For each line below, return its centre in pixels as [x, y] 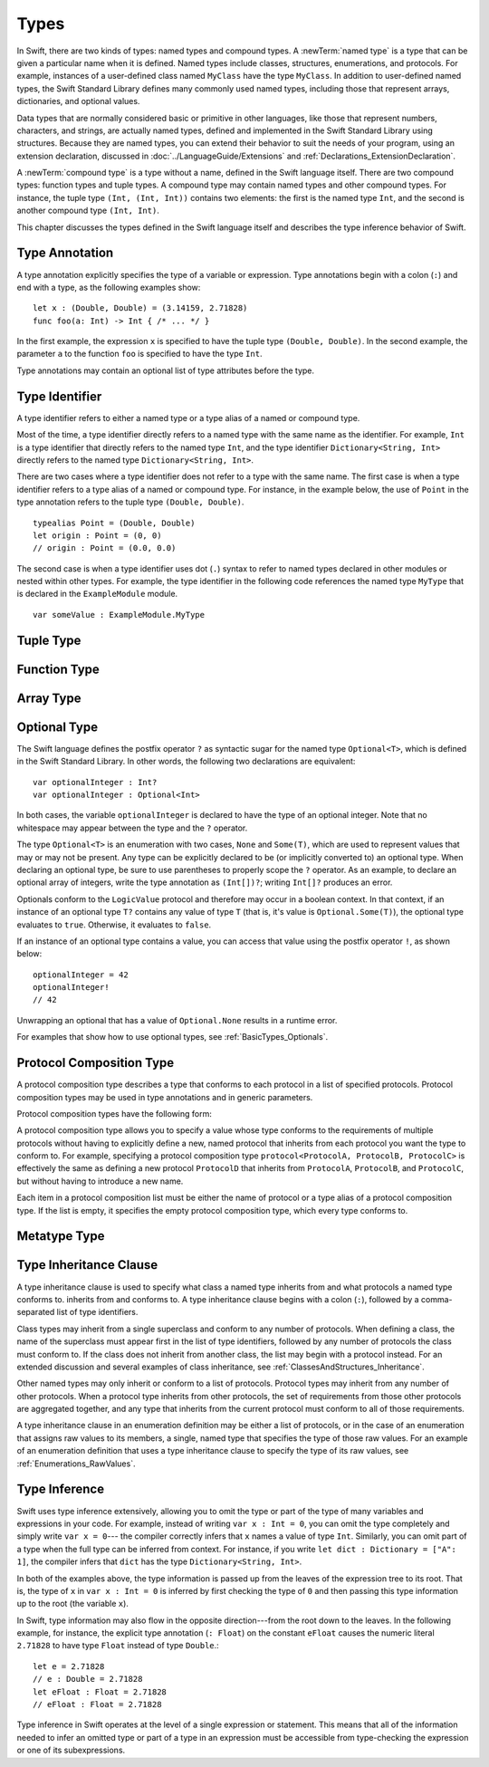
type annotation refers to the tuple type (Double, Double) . [130, 502]
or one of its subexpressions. [71, 1750]
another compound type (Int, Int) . [88, 211]
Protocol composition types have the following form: [114, 1113]
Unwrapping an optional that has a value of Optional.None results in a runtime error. [177, 1020]
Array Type [49, 698]
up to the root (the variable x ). [72, 1604]
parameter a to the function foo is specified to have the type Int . [139, 354]
